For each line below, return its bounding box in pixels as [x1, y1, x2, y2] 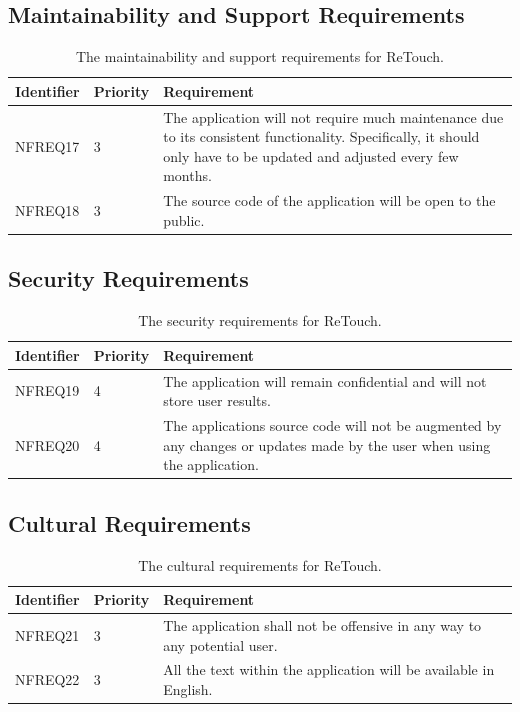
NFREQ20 [15, 434, 80, 455]
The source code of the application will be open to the [163, 190, 496, 211]
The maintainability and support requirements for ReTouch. [75, 46, 445, 67]
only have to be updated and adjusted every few [163, 145, 459, 166]
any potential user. [163, 634, 278, 655]
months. [163, 165, 212, 186]
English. [163, 678, 213, 699]
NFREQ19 [15, 380, 80, 401]
